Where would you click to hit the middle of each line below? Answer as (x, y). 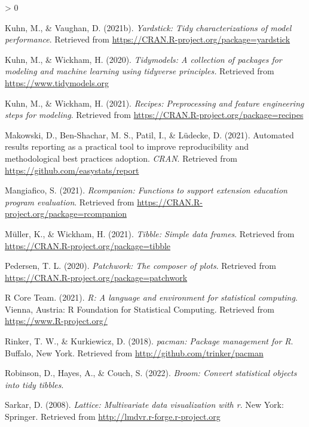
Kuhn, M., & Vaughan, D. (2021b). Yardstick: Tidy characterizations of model (148, 27)
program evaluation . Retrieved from (70, 202)
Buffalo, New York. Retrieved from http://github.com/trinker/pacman (134, 352)
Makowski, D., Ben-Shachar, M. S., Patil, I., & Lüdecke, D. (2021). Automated (149, 134)
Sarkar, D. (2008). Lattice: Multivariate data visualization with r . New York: (144, 405)
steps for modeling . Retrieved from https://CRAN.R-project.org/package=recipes (154, 115)
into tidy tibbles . (34, 384)
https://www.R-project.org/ (56, 321)
